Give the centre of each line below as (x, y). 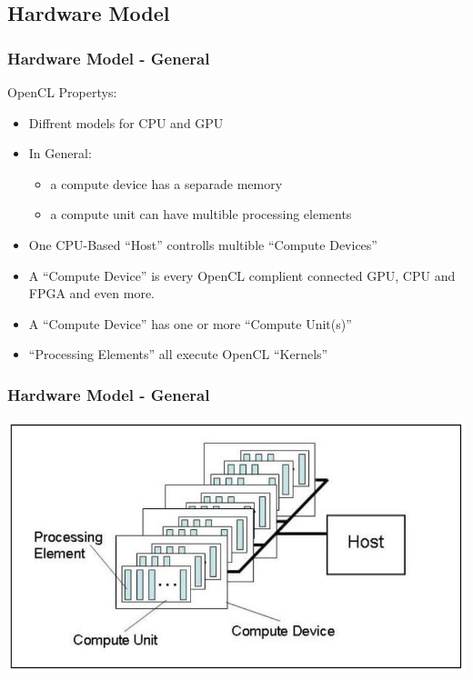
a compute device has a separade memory (166, 183)
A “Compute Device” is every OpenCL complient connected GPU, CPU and (242, 275)
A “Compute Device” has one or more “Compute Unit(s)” (190, 323)
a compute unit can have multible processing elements (201, 214)
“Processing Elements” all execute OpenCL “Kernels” (178, 354)
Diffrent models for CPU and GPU (126, 122)
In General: (60, 153)
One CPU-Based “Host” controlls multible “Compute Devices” (203, 244)
